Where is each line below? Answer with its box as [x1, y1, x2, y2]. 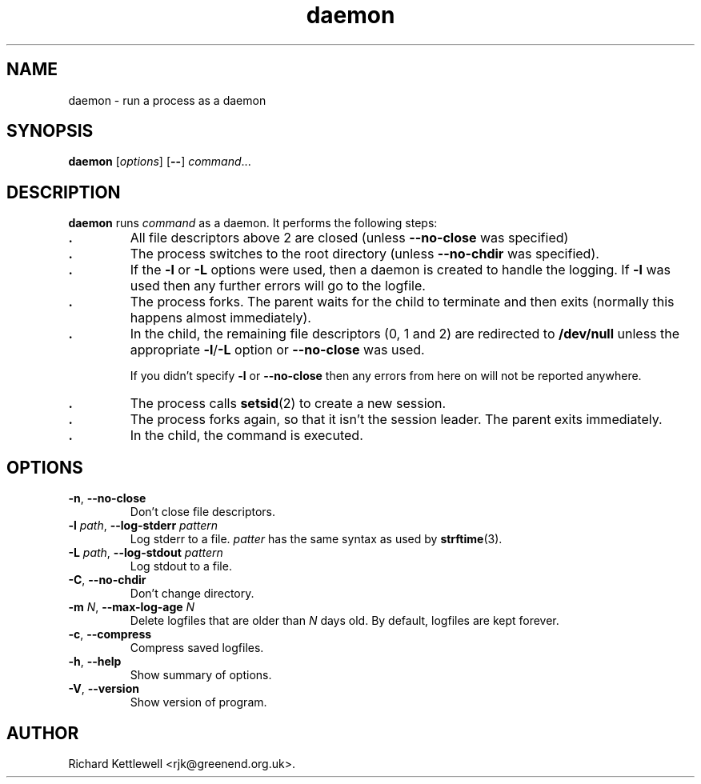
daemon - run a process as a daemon [68, 93, 266, 107]
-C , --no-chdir [68, 573, 146, 587]
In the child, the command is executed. [130, 427, 363, 444]
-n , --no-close [68, 491, 146, 506]
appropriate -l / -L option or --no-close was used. [130, 342, 425, 358]
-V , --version [68, 682, 139, 696]
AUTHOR [6, 722, 79, 743]
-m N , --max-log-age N [68, 600, 195, 614]
